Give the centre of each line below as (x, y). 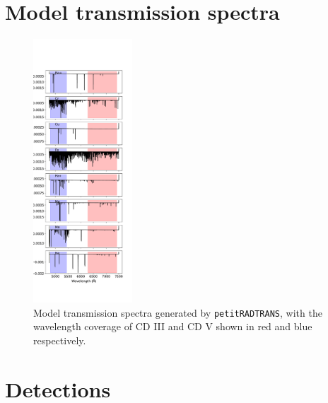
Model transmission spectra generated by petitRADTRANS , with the (178, 312)
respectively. (60, 340)
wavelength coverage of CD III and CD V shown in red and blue (173, 326)
